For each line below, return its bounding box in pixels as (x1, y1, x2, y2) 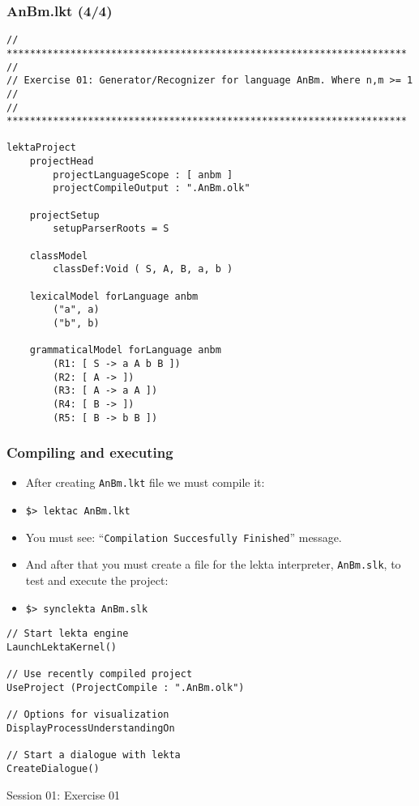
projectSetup (29, 209, 100, 221)
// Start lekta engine (6, 628, 129, 640)
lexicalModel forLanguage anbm (29, 290, 199, 302)
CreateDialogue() (6, 762, 100, 774)
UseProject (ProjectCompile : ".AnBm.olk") (6, 681, 245, 693)
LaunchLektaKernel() (6, 642, 118, 653)
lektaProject (6, 142, 76, 154)
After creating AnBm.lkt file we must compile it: (25, 474, 265, 491)
